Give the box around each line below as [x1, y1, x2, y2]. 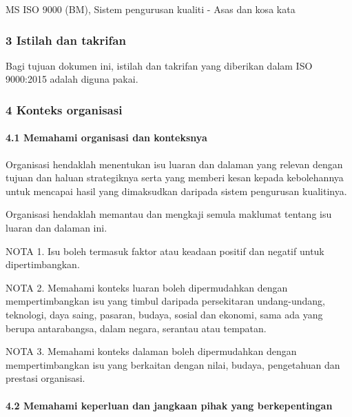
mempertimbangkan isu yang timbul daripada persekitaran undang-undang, [6, 294, 325, 308]
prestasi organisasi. [6, 371, 85, 385]
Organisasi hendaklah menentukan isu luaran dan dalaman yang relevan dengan [6, 156, 343, 171]
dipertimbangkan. [6, 257, 80, 272]
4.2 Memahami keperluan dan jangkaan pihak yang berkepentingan [6, 398, 333, 412]
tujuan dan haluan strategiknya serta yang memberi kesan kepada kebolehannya [6, 170, 344, 185]
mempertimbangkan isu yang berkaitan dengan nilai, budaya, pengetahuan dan [6, 357, 340, 372]
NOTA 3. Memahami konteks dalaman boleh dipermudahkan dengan [6, 344, 297, 358]
